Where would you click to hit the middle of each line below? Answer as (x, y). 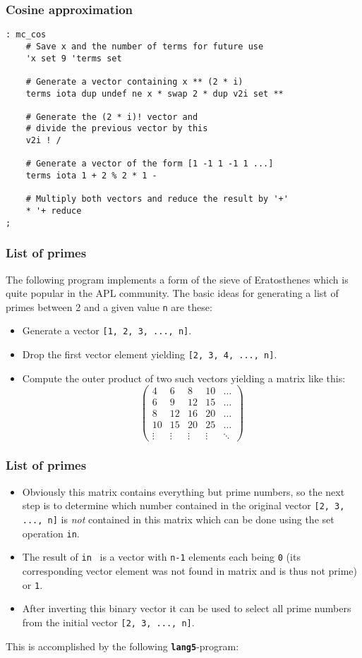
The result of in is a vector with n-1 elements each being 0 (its (161, 557)
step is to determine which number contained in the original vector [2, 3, (183, 505)
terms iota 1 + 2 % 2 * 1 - (91, 176)
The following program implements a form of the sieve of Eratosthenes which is (177, 279)
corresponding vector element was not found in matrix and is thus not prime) (189, 571)
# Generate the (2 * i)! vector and (112, 117)
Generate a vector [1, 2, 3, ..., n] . (107, 330)
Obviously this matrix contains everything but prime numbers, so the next (183, 491)
